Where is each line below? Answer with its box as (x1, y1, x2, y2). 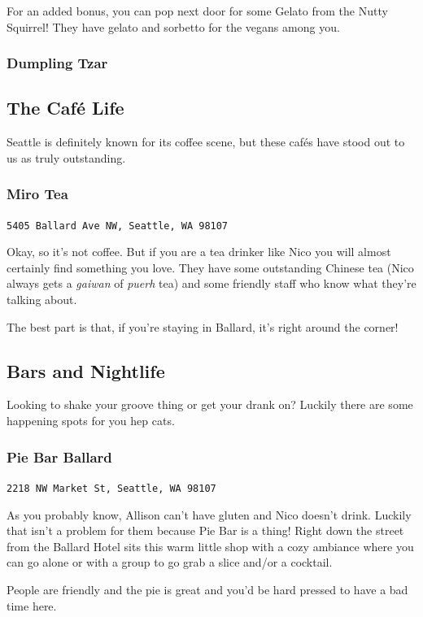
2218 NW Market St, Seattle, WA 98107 (7, 482, 216, 494)
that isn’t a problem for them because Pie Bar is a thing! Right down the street (7, 522, 404, 539)
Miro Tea (7, 184, 68, 204)
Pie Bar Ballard (7, 446, 112, 467)
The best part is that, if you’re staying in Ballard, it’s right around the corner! (7, 318, 399, 335)
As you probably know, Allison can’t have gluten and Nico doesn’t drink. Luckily (7, 506, 412, 523)
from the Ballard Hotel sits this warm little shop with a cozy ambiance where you (7, 537, 414, 554)
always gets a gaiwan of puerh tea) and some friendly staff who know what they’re (7, 275, 416, 292)
